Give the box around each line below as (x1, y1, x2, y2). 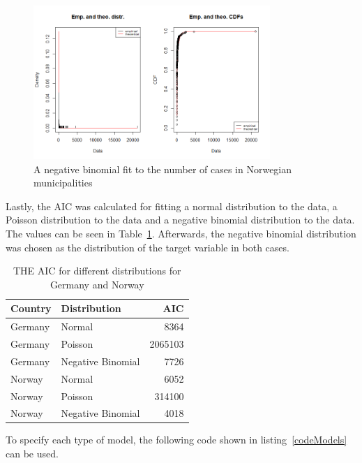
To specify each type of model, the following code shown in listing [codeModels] (6, 432, 347, 447)
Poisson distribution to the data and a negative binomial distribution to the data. (6, 212, 355, 227)
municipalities (33, 175, 93, 190)
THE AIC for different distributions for (13, 263, 181, 278)
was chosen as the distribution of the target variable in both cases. (6, 240, 289, 254)
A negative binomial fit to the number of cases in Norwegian (33, 161, 292, 176)
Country (10, 301, 52, 316)
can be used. (6, 446, 59, 461)
